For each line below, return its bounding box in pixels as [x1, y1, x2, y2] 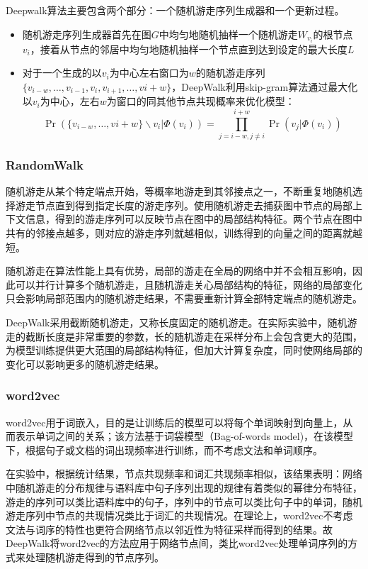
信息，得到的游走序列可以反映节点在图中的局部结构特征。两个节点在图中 [25, 211, 362, 226]
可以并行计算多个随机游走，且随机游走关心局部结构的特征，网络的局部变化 [15, 277, 362, 292]
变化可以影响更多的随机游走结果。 [6, 356, 164, 371]
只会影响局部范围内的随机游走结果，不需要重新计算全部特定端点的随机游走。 [6, 291, 362, 306]
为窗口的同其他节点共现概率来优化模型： [106, 94, 295, 109]
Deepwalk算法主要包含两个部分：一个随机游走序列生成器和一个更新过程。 [6, 3, 345, 17]
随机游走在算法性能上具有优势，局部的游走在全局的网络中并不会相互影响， [6, 263, 352, 278]
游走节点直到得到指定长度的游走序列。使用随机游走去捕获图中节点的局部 [15, 197, 352, 212]
